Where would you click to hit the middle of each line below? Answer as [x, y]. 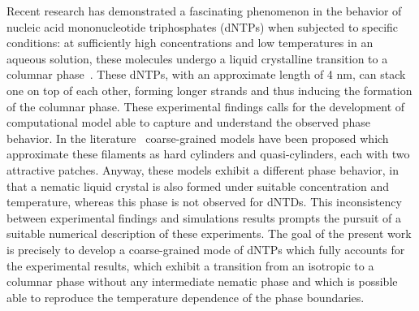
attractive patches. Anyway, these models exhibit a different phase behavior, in [203, 169]
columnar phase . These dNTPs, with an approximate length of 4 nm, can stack [206, 74]
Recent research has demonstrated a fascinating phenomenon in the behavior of [204, 11]
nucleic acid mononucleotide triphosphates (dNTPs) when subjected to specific [203, 26]
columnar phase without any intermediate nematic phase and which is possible [202, 281]
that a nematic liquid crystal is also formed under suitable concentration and [198, 186]
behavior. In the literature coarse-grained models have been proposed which [198, 138]
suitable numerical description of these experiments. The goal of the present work [209, 233]
